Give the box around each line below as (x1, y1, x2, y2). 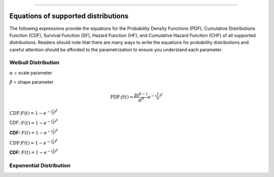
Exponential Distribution (9, 162, 71, 169)
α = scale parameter (9, 69, 53, 76)
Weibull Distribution (9, 59, 60, 66)
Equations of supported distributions (9, 12, 129, 20)
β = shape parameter (9, 79, 54, 85)
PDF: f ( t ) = (110, 94, 134, 100)
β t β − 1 (134, 91, 148, 98)
